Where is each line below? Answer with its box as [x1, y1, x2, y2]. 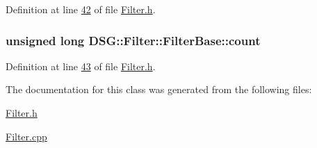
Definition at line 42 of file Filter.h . [6, 2, 156, 16]
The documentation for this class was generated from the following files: [6, 82, 312, 97]
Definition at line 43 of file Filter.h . [6, 58, 156, 73]
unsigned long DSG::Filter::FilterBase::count [6, 31, 261, 49]
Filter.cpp [6, 129, 47, 143]
